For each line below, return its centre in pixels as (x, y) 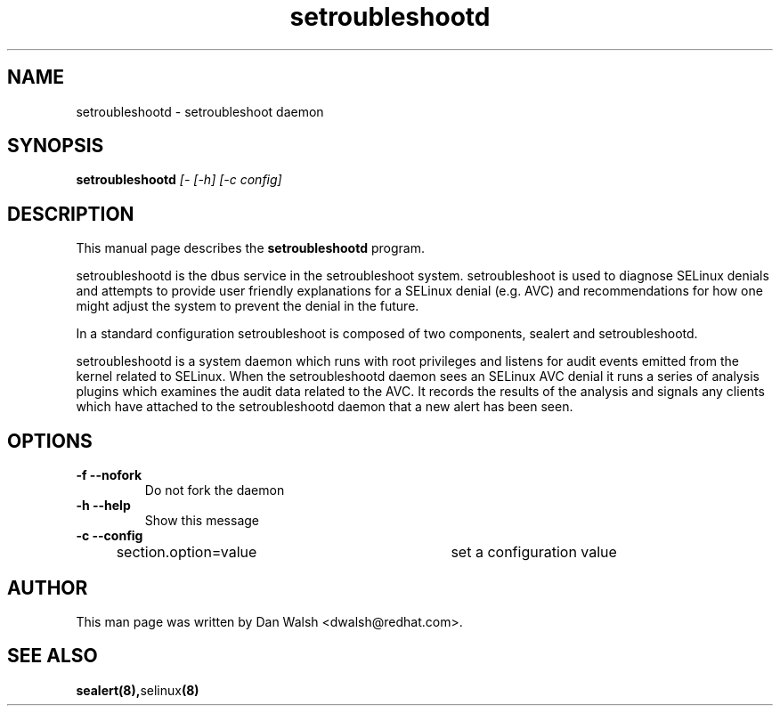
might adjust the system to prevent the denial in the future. (248, 306)
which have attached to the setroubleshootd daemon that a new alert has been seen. (325, 407)
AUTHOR (48, 587)
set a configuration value (534, 552)
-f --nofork (109, 475)
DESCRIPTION (71, 214)
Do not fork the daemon (215, 490)
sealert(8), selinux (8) (138, 690)
